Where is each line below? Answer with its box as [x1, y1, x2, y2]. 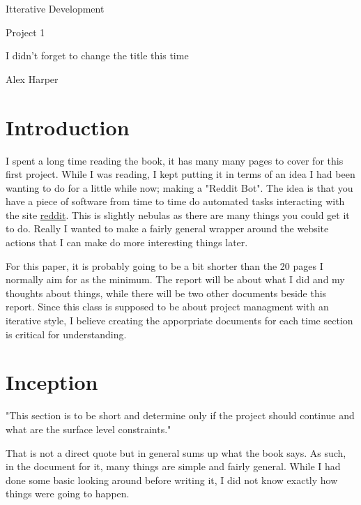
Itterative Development [6, 1, 105, 15]
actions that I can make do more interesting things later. [6, 235, 248, 250]
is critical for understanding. [6, 326, 127, 341]
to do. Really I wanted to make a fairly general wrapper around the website [6, 221, 329, 236]
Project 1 [6, 24, 45, 39]
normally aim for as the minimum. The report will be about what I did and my [6, 272, 345, 287]
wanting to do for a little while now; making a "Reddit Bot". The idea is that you [6, 180, 353, 195]
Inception [6, 368, 98, 396]
